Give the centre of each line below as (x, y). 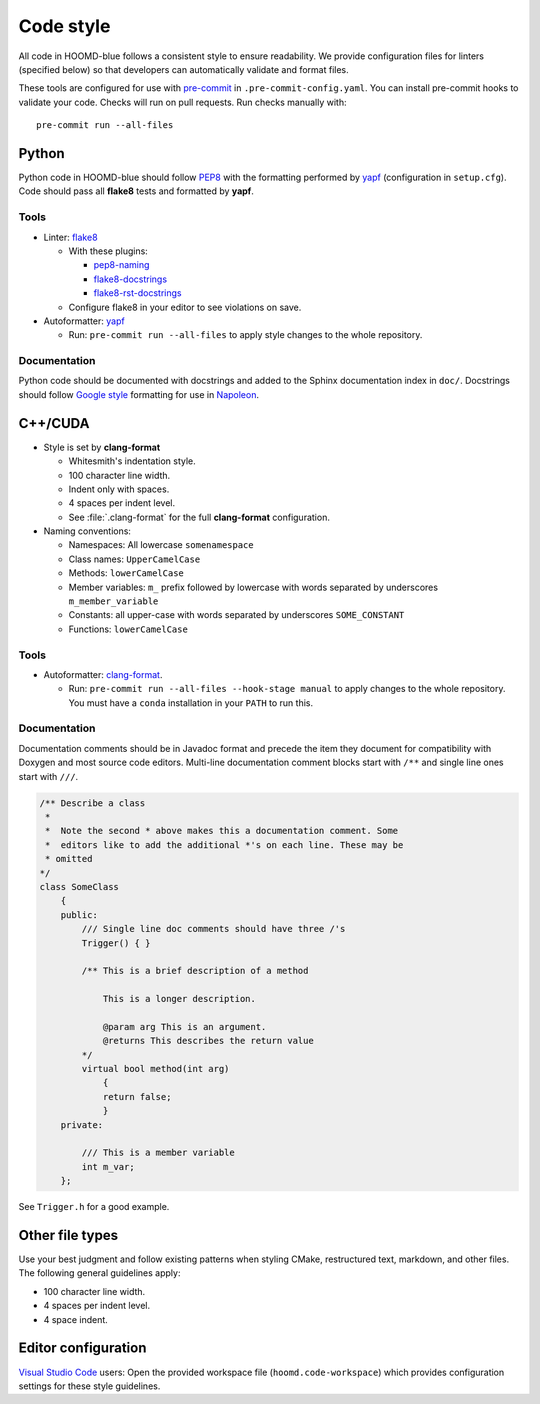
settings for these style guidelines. (89, 1386)
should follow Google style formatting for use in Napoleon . (139, 394)
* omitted (69, 859)
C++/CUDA (54, 423)
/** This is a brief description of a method (195, 971)
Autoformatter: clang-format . (103, 674)
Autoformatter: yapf (84, 321)
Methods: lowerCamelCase (126, 573)
